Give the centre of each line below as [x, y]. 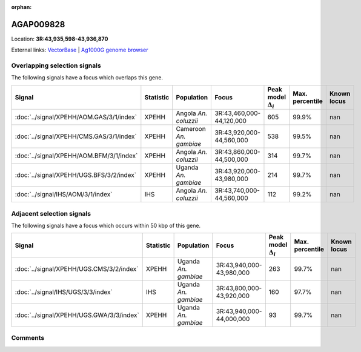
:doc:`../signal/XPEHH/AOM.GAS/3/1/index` [76, 117]
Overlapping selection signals [56, 65]
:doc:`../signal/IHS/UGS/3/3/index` [64, 292]
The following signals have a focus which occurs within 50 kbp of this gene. [106, 225]
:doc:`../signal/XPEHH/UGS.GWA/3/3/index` [77, 315]
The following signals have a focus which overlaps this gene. [87, 78]
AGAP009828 [38, 24]
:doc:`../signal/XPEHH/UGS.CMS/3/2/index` [77, 268]
